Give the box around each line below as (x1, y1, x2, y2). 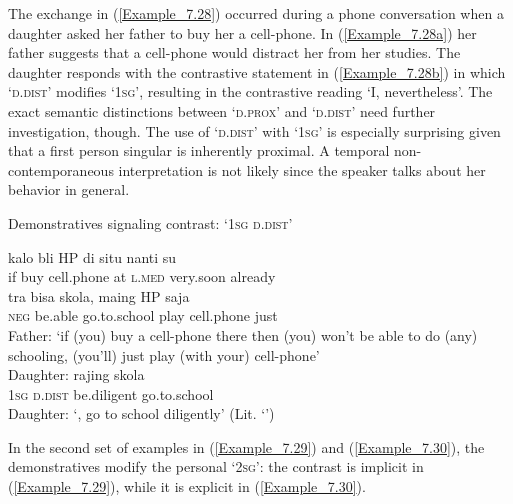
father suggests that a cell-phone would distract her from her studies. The (8, 42, 461, 63)
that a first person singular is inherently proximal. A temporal (8, 140, 390, 161)
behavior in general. (8, 179, 130, 200)
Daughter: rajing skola (8, 364, 145, 385)
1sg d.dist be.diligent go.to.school (8, 383, 214, 404)
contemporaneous (8, 159, 114, 180)
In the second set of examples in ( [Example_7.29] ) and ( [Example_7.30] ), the (8, 436, 485, 457)
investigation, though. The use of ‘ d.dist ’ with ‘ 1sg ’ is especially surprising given (8, 120, 501, 141)
